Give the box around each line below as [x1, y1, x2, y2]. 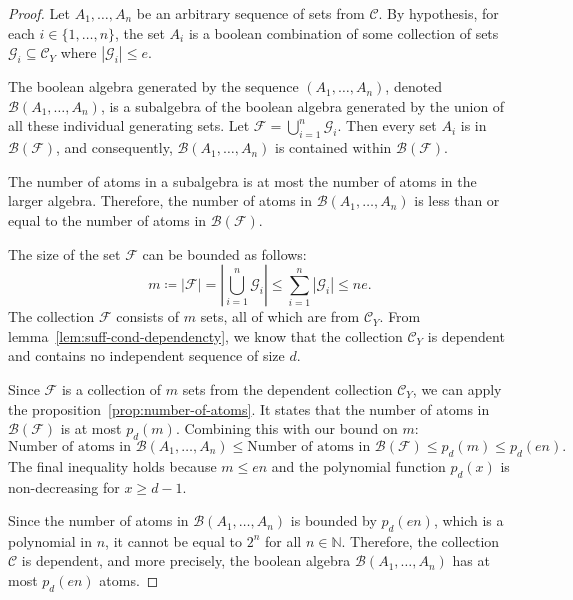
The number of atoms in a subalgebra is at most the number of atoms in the [8, 170, 477, 191]
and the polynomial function [271, 455, 446, 476]
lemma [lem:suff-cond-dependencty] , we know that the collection [8, 325, 403, 346]
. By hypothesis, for [378, 3, 499, 23]
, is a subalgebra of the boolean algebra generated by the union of [100, 95, 505, 116]
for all [265, 530, 302, 551]
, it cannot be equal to [105, 530, 243, 551]
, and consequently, [56, 137, 173, 158]
